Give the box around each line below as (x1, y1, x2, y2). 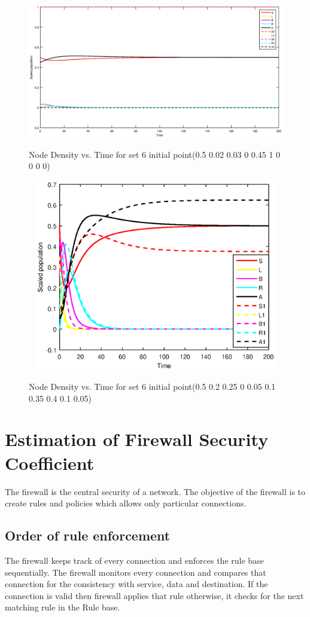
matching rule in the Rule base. (5, 601, 120, 613)
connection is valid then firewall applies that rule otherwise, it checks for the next (5, 589, 304, 601)
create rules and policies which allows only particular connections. (5, 497, 247, 509)
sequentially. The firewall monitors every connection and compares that (5, 566, 266, 578)
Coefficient (5, 450, 95, 475)
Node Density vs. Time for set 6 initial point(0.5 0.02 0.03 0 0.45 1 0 (29, 148, 281, 160)
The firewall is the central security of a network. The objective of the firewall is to (5, 485, 306, 497)
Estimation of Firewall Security (5, 427, 269, 451)
